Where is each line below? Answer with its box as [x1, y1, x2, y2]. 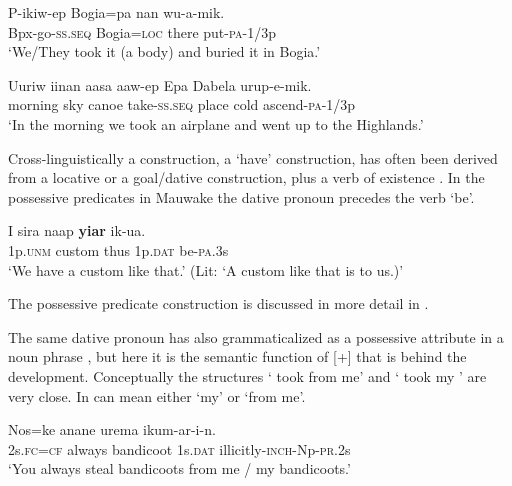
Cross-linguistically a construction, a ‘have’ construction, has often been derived [8, 147, 498, 168]
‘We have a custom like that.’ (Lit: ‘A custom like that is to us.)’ [8, 259, 404, 280]
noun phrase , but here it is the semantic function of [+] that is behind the [8, 346, 467, 367]
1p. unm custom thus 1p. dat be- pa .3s [8, 239, 229, 260]
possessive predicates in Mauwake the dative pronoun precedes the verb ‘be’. [8, 186, 475, 207]
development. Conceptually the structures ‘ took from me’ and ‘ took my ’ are [8, 365, 487, 386]
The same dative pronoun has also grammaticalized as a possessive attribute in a [8, 326, 504, 347]
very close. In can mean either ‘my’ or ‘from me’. [8, 385, 306, 406]
